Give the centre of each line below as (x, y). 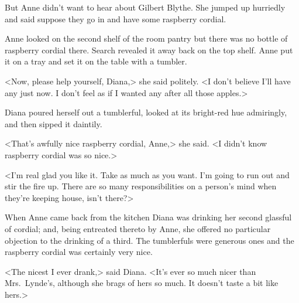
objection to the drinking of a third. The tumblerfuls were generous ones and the (149, 240)
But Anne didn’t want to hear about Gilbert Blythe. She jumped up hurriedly (145, 7)
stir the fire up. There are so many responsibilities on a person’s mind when (141, 186)
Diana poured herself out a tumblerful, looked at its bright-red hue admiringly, (146, 112)
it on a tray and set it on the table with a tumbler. (96, 61)
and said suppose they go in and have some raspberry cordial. (116, 18)
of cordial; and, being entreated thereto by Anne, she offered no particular (138, 228)
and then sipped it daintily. (54, 123)
